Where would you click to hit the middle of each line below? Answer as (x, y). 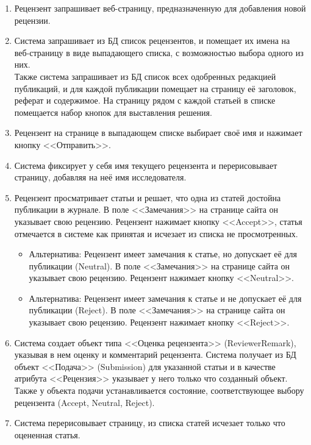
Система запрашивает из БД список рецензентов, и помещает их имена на (152, 41)
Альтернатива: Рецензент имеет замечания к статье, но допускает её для (163, 254)
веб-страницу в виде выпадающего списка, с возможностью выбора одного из (159, 52)
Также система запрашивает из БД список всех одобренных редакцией (145, 76)
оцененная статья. (47, 434)
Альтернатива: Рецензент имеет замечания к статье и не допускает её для (165, 298)
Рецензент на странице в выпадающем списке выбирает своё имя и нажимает (158, 133)
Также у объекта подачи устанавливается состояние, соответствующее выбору (159, 390)
